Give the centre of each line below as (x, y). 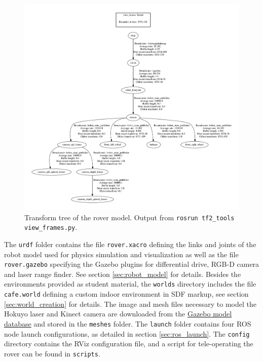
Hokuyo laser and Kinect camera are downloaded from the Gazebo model (118, 314)
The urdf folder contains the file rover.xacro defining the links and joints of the (130, 244)
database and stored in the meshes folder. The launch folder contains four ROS (128, 323)
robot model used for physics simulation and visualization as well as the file (121, 254)
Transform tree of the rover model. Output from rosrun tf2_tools (129, 217)
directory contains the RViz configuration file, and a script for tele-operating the (129, 344)
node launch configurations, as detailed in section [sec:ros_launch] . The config (127, 333)
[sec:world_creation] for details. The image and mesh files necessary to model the (130, 304)
